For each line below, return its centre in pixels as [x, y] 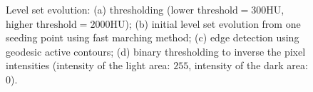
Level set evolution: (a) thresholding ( [88, 9]
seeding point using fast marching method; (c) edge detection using [153, 37]
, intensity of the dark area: [248, 65]
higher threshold [41, 25]
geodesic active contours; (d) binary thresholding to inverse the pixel [156, 51]
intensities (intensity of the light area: [88, 65]
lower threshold [204, 11]
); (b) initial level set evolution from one [213, 23]
